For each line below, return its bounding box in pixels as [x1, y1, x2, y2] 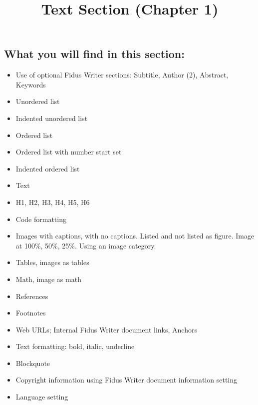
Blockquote [15, 357, 50, 368]
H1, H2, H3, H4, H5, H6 [15, 196, 90, 207]
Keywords [15, 79, 46, 89]
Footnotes [15, 307, 46, 318]
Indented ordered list [15, 163, 80, 173]
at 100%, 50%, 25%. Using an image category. [15, 240, 156, 250]
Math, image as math [15, 273, 81, 284]
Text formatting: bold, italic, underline [15, 341, 135, 351]
